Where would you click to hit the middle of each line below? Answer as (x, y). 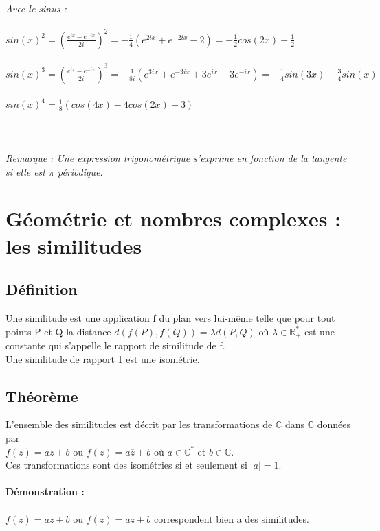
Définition (42, 289)
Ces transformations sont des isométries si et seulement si (126, 465)
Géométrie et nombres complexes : (174, 219)
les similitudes (74, 245)
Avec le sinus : (36, 8)
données (334, 424)
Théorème (42, 396)
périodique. (80, 171)
